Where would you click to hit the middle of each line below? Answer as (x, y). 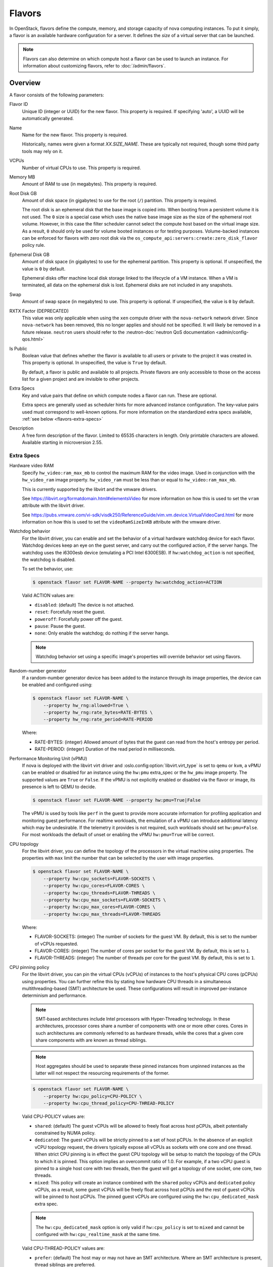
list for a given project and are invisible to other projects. (81, 379)
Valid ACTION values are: (48, 595)
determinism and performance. (54, 995)
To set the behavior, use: (48, 569)
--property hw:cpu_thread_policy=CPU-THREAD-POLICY (109, 1103)
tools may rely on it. (42, 151)
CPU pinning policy (29, 967)
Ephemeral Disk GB (30, 254)
